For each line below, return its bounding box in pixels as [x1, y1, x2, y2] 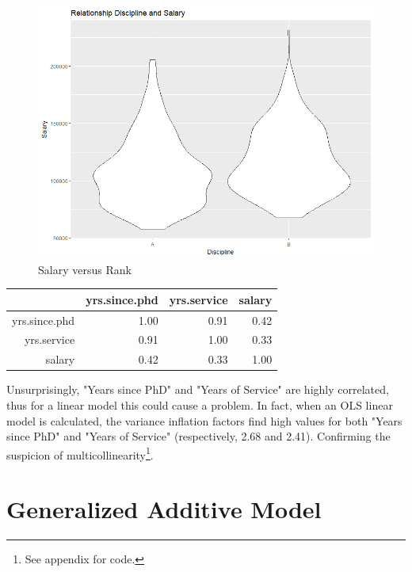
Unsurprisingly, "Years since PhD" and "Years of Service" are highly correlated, [6, 381, 389, 398]
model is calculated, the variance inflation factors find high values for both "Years [6, 412, 402, 429]
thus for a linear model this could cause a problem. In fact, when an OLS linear [6, 396, 393, 413]
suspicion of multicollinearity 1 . [6, 444, 154, 463]
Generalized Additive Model [6, 493, 322, 525]
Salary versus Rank [38, 261, 132, 277]
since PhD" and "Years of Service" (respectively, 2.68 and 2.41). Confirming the [6, 428, 391, 444]
